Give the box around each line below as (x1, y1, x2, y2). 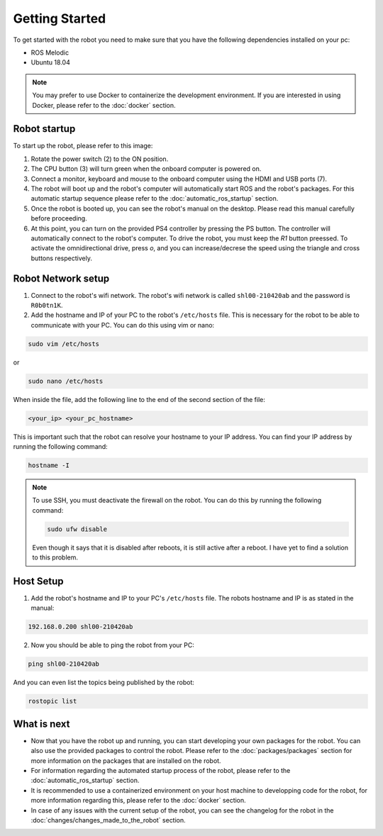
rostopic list (28, 697, 77, 706)
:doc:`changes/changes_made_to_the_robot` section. (30, 816, 186, 825)
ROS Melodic (30, 48, 70, 57)
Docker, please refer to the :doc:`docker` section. (32, 101, 177, 109)
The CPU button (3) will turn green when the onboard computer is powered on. (30, 165, 262, 173)
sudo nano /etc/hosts (28, 377, 104, 385)
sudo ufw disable (47, 525, 108, 533)
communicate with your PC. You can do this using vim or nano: (30, 321, 215, 329)
